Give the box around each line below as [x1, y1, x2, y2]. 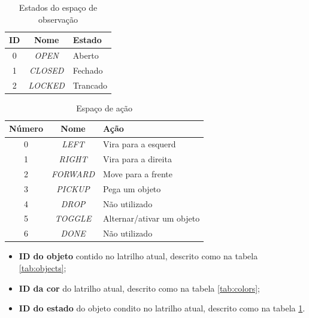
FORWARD [51, 167, 95, 180]
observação [38, 13, 78, 25]
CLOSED [29, 63, 64, 76]
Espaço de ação [76, 101, 132, 114]
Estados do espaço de [19, 1, 98, 13]
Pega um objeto [103, 182, 161, 195]
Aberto [72, 49, 99, 62]
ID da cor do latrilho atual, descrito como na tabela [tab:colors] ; [19, 281, 260, 294]
